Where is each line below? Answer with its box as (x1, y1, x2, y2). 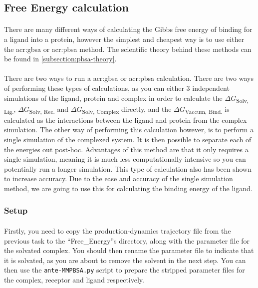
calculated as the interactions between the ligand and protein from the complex (4, 114, 247, 125)
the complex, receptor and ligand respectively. (4, 275, 144, 285)
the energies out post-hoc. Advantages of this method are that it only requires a (4, 144, 249, 154)
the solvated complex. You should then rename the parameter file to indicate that (4, 245, 254, 256)
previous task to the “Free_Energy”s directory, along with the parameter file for (4, 235, 250, 246)
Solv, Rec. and (29, 103, 69, 115)
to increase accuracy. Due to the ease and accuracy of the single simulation (4, 173, 233, 184)
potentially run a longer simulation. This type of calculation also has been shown (4, 163, 252, 174)
